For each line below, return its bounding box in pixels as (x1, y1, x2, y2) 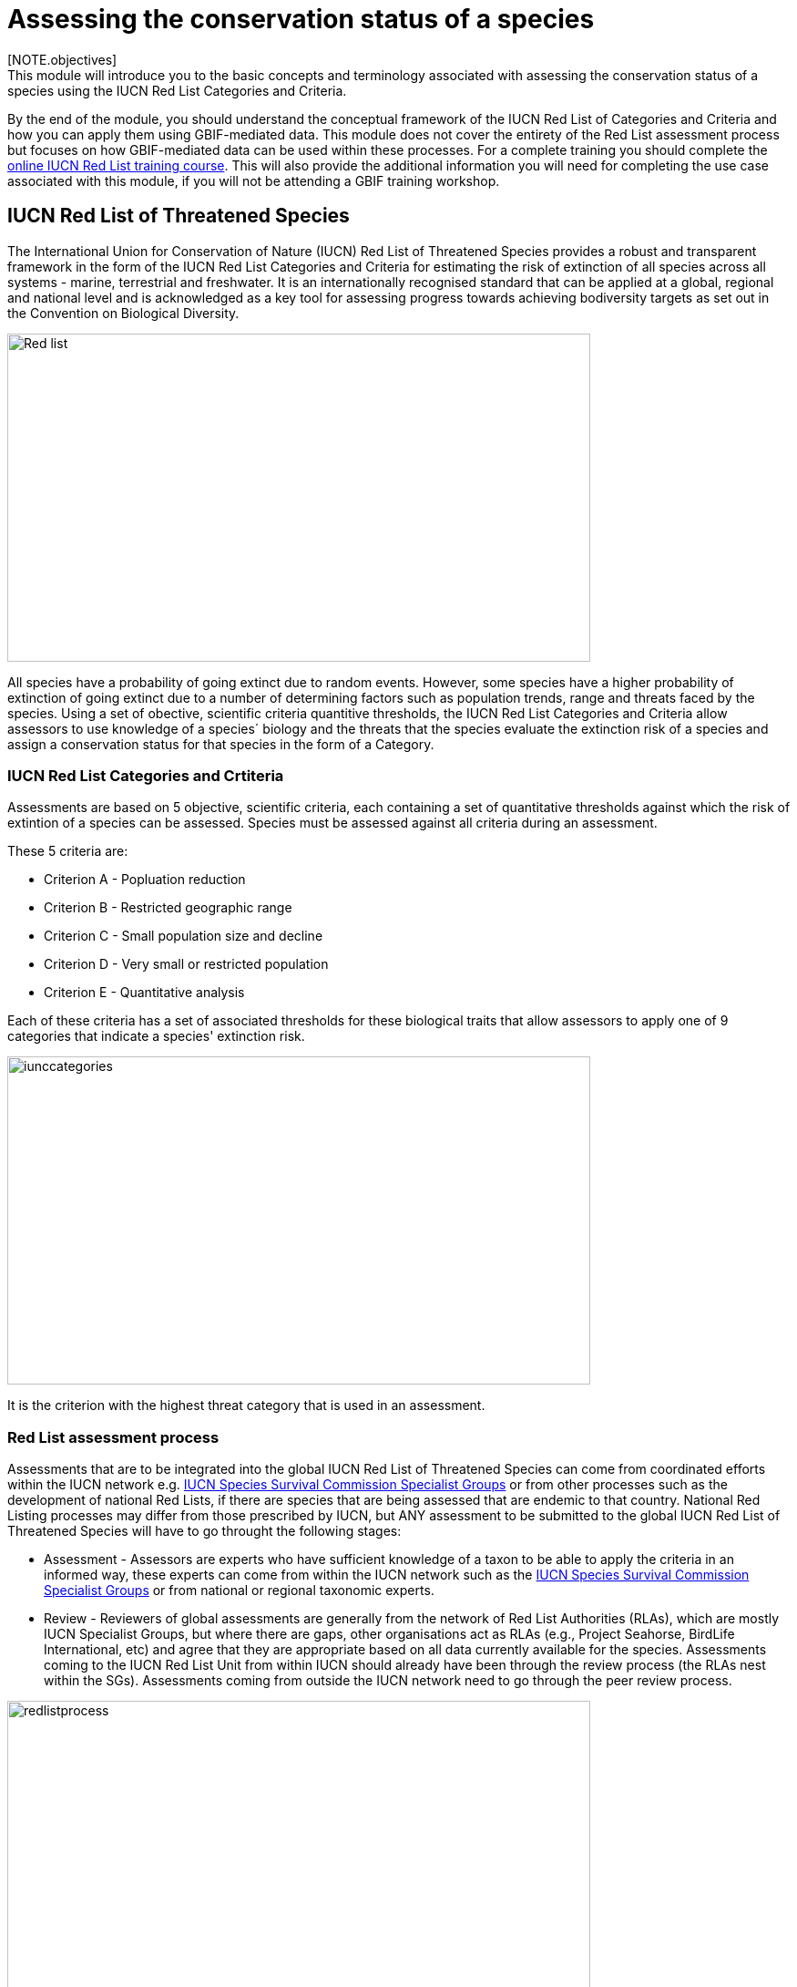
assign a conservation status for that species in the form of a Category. (7, 736, 434, 752)
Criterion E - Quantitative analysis (44, 984, 245, 1001)
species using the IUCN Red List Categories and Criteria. (7, 82, 347, 98)
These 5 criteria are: (7, 843, 128, 860)
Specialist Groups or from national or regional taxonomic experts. (44, 1582, 434, 1599)
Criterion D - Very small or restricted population (44, 956, 329, 973)
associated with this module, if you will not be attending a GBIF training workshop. (7, 172, 500, 189)
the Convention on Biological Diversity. (7, 304, 240, 321)
